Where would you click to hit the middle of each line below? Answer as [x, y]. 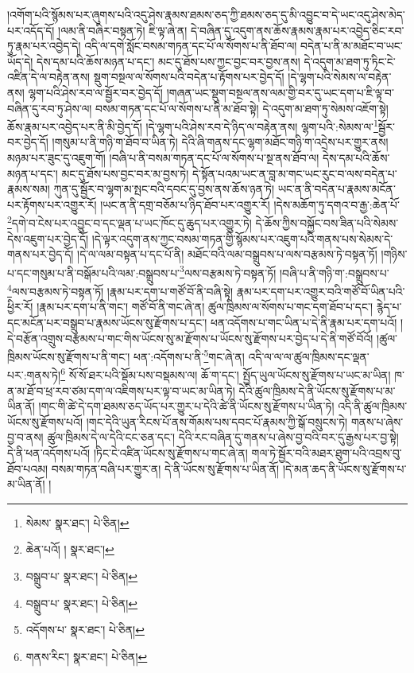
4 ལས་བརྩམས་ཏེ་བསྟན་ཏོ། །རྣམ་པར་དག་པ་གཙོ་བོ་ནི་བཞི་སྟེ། [120, 290]
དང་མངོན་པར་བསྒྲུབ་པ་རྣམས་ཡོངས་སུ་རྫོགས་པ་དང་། [107, 322]
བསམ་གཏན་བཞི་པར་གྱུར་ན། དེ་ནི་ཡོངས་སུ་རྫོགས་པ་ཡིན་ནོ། [165, 468]
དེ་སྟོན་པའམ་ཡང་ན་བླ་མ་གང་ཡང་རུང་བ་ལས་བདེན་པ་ [294, 173]
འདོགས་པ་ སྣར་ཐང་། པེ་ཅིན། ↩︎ [85, 630]
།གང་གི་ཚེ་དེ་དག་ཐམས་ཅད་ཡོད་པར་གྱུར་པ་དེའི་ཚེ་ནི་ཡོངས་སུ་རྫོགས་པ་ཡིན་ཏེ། [186, 406]
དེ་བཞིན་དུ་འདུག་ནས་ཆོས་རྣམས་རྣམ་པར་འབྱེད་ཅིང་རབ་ [298, 30]
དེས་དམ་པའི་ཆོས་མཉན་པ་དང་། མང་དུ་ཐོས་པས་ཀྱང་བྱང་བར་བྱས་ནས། [168, 61]
